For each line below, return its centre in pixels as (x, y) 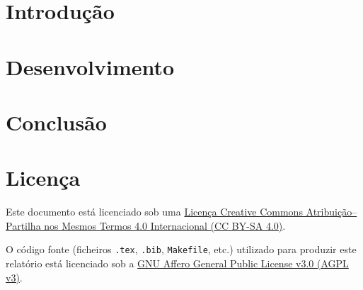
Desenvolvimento (90, 66)
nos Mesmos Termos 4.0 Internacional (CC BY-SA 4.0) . (165, 225)
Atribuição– (332, 212)
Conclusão (56, 122)
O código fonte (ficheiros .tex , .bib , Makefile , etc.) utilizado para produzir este (181, 249)
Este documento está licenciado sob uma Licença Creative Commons (154, 212)
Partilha (23, 225)
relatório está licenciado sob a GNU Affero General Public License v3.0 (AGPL (177, 263)
